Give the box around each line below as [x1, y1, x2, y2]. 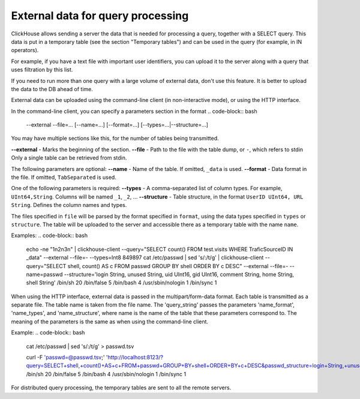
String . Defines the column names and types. [11, 202, 127, 209]
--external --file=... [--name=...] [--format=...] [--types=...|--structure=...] [26, 121, 208, 128]
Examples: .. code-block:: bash [11, 232, 88, 239]
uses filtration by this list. [11, 66, 73, 73]
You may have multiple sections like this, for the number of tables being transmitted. [11, 135, 219, 142]
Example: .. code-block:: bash [11, 329, 85, 336]
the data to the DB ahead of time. [11, 85, 93, 92]
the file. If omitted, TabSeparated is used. [11, 174, 116, 181]
